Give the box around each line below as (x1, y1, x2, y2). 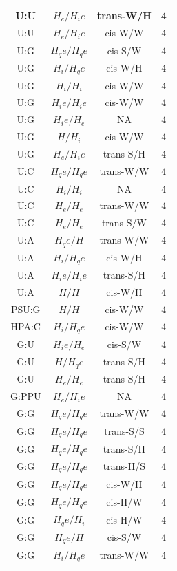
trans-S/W (101, 215, 147, 230)
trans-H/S (103, 459, 146, 473)
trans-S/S (104, 424, 145, 438)
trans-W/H (97, 8, 152, 22)
